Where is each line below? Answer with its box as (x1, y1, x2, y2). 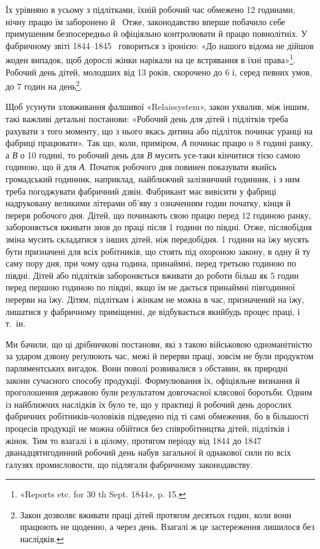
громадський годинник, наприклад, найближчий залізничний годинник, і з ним (6, 173, 300, 185)
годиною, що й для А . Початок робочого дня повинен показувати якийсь (6, 160, 277, 173)
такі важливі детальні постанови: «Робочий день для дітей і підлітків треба (6, 112, 289, 125)
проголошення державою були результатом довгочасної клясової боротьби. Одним (6, 386, 313, 399)
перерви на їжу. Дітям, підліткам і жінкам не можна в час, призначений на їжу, (6, 292, 305, 305)
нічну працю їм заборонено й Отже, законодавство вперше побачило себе (6, 15, 286, 28)
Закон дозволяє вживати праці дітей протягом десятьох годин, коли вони (20, 508, 292, 521)
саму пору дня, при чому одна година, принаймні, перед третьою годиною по (6, 257, 296, 270)
